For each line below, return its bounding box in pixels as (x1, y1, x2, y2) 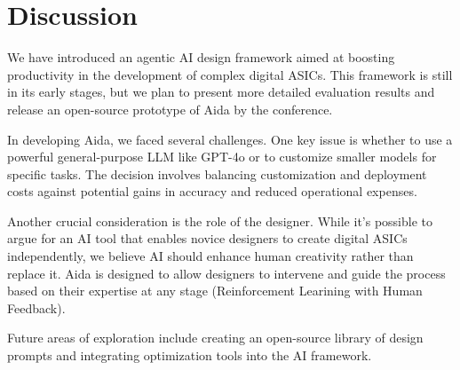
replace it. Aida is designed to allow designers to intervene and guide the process (7, 264, 446, 282)
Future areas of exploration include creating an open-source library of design (7, 328, 424, 347)
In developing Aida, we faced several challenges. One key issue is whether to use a (7, 130, 453, 148)
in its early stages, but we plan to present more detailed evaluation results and (7, 83, 435, 101)
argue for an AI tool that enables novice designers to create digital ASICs (7, 229, 408, 248)
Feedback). (7, 298, 66, 317)
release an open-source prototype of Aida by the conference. (7, 99, 333, 118)
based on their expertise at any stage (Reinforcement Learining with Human (7, 281, 423, 300)
